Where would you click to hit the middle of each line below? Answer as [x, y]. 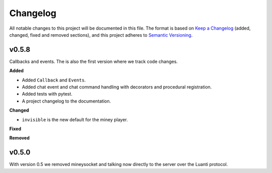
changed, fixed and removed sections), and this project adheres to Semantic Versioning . [101, 35]
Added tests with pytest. [47, 94]
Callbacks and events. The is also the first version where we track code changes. [94, 61]
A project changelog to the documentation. [66, 101]
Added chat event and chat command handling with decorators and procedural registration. [117, 87]
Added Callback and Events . [54, 80]
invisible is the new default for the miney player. [75, 119]
